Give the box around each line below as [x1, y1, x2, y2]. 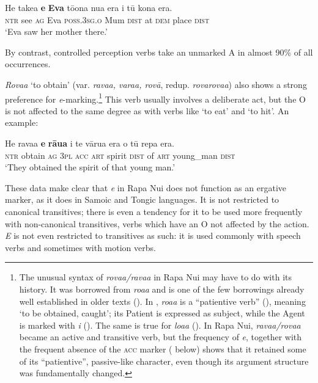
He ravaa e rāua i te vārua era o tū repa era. [5, 137, 174, 149]
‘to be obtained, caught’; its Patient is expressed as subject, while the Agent [19, 307, 305, 319]
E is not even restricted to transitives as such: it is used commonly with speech [5, 229, 301, 242]
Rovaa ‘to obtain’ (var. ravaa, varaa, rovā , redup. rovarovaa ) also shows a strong [5, 78, 307, 90]
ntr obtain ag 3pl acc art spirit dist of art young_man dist [5, 148, 235, 161]
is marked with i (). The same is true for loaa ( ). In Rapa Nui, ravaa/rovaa [19, 318, 301, 331]
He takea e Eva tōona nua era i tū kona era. [5, 1, 172, 13]
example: [5, 116, 39, 129]
